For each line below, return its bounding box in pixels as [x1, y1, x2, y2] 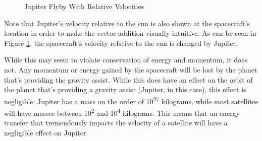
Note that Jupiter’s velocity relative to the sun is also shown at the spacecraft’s [4, 18, 250, 28]
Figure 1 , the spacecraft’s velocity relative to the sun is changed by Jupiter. [4, 37, 238, 48]
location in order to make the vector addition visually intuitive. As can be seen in [4, 28, 256, 38]
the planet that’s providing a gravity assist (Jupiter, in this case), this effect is [4, 84, 246, 95]
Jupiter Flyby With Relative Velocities [24, 1, 144, 11]
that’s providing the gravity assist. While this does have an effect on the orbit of [4, 74, 253, 85]
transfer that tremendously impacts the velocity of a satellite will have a [4, 117, 228, 128]
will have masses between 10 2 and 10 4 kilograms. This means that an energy [4, 106, 240, 118]
